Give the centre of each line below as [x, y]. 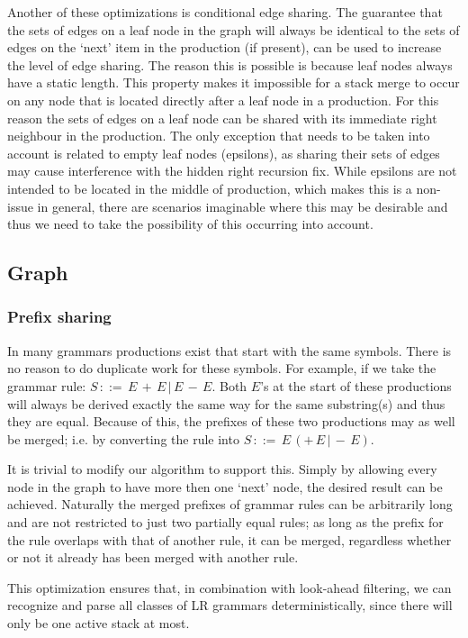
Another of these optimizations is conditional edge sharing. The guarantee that [225, 12]
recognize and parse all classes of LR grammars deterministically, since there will [230, 605]
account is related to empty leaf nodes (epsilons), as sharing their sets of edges [224, 153]
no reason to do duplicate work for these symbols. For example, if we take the [222, 368]
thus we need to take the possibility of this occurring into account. [190, 224]
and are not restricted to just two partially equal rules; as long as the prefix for [225, 522]
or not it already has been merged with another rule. [153, 557]
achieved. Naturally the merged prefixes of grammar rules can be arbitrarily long [230, 504]
